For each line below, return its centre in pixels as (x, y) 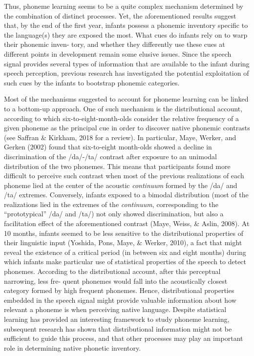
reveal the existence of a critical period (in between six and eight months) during (125, 252)
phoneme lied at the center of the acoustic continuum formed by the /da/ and (121, 185)
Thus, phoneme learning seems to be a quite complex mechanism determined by (124, 6)
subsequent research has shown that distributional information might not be (118, 328)
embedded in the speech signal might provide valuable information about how (120, 300)
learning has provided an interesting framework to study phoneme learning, (117, 319)
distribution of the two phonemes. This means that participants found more (117, 166)
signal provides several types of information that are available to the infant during (127, 63)
